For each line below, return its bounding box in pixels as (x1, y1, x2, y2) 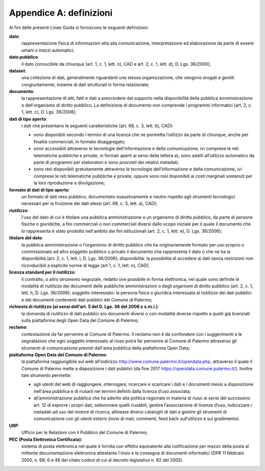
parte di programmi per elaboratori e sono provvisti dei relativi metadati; (33, 159, 179, 165)
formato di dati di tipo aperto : (9, 187, 70, 193)
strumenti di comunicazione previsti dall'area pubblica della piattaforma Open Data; (21, 345, 190, 351)
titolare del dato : (9, 235, 44, 241)
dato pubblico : (9, 54, 39, 60)
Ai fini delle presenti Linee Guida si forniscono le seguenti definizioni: (9, 25, 149, 30)
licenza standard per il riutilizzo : (9, 269, 76, 275)
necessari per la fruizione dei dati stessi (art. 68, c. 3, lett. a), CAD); (21, 200, 158, 206)
